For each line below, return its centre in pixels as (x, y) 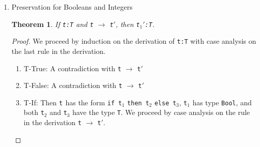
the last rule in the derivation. (58, 51)
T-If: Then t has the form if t (73, 102)
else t (165, 103)
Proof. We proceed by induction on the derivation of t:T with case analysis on (134, 41)
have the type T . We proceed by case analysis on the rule (161, 112)
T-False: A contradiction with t (73, 85)
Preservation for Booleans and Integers (72, 7)
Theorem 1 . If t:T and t (53, 24)
